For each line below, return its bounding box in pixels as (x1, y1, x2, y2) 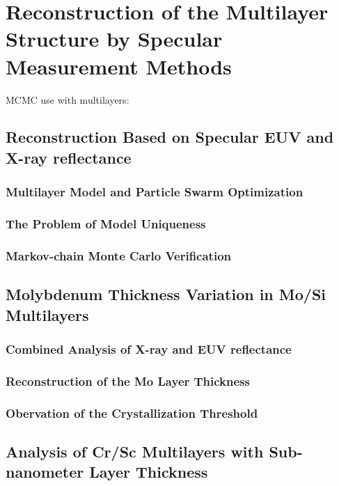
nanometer (6, 461, 84, 483)
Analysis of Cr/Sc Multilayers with (6, 440, 264, 462)
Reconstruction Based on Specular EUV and (6, 126, 334, 148)
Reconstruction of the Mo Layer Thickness (6, 372, 250, 389)
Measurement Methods (6, 52, 232, 80)
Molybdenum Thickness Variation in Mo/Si (6, 283, 326, 305)
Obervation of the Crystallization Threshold (6, 404, 258, 421)
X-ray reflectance (6, 146, 132, 168)
